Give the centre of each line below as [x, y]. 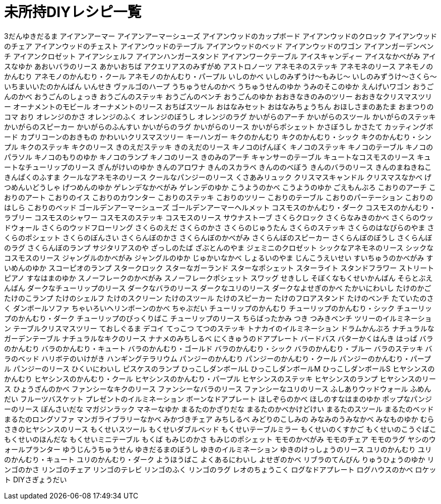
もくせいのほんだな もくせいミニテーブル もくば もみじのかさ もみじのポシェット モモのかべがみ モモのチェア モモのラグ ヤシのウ [220, 439]
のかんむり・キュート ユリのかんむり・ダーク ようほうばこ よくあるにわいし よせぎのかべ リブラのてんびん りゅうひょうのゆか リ [219, 459]
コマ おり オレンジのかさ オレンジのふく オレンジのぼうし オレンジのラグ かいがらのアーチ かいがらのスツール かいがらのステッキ [220, 116]
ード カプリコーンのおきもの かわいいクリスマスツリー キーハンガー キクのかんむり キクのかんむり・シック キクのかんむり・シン [218, 137]
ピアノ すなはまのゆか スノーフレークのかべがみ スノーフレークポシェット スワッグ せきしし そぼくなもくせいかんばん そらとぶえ [218, 278]
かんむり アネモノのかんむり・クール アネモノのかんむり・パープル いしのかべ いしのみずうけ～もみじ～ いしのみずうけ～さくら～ [220, 76]
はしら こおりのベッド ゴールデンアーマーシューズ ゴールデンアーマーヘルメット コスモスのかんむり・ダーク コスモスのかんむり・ [220, 207]
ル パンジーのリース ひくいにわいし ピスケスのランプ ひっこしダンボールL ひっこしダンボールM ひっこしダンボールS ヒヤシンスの [219, 368]
